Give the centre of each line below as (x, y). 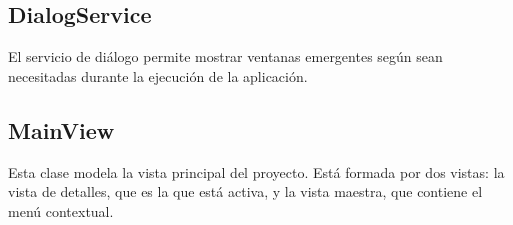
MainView (61, 129)
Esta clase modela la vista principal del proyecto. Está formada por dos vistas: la (256, 171)
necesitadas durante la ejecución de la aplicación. (158, 75)
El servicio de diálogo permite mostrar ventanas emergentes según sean (225, 56)
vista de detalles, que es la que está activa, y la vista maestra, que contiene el (245, 191)
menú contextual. (61, 210)
